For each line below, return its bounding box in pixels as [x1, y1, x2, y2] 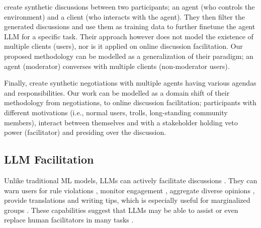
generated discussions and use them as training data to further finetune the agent [4, 21, 255, 32]
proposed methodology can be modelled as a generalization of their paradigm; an [4, 50, 253, 61]
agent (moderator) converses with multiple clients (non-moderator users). [4, 60, 230, 71]
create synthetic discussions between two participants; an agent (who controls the [4, 2, 255, 12]
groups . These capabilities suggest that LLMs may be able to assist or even [4, 204, 238, 215]
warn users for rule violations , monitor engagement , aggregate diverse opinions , [4, 185, 255, 195]
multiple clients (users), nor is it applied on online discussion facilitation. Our [4, 41, 243, 51]
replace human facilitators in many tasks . [4, 214, 134, 225]
